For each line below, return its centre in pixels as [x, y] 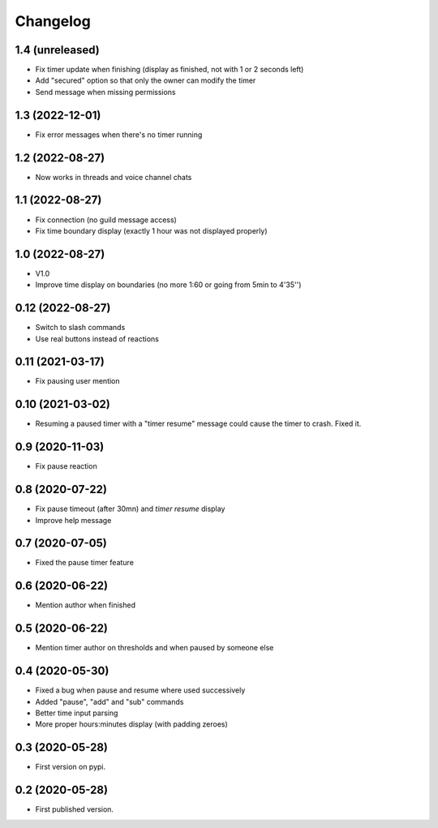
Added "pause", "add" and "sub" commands [109, 701]
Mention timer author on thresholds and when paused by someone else [155, 648]
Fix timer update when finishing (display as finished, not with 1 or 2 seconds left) [170, 70]
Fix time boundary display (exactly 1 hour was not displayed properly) [151, 230]
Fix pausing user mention [78, 381]
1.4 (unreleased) [58, 50]
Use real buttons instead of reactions [97, 339]
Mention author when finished [85, 605]
